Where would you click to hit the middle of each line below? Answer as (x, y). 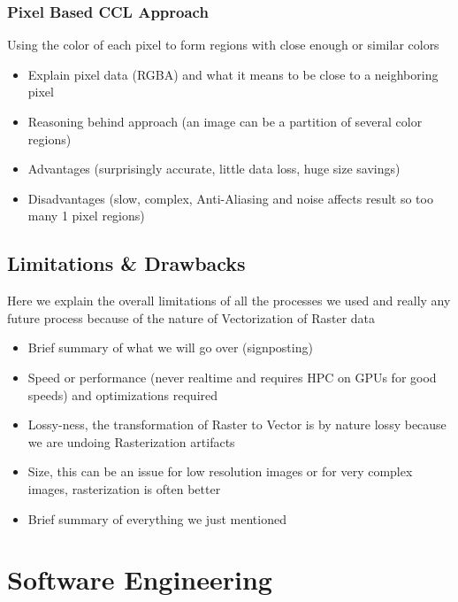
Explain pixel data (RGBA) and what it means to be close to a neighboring (233, 74)
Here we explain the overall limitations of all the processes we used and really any (229, 301)
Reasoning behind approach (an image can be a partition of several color (225, 121)
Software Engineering (140, 579)
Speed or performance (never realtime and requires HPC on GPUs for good (232, 377)
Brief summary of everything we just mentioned (157, 518)
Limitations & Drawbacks (126, 263)
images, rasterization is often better (124, 488)
